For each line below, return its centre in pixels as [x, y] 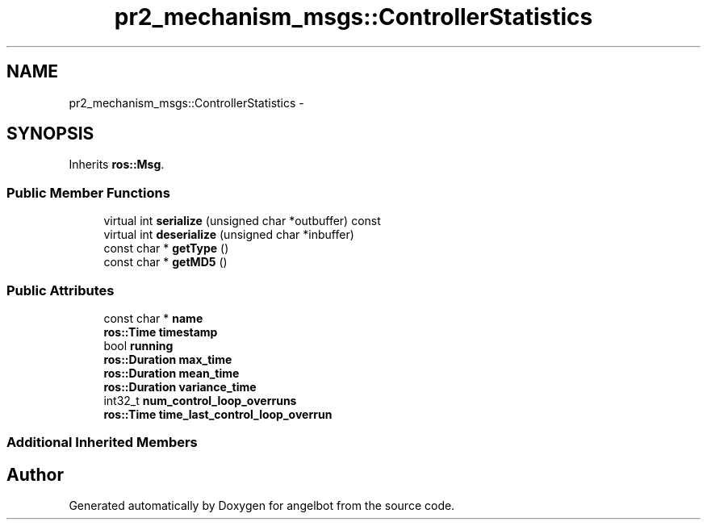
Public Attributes [61, 290]
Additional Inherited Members [102, 443]
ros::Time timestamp [161, 332]
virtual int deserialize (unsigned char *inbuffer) [229, 235]
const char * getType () [166, 248]
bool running [138, 345]
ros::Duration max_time [168, 359]
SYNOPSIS [50, 134]
